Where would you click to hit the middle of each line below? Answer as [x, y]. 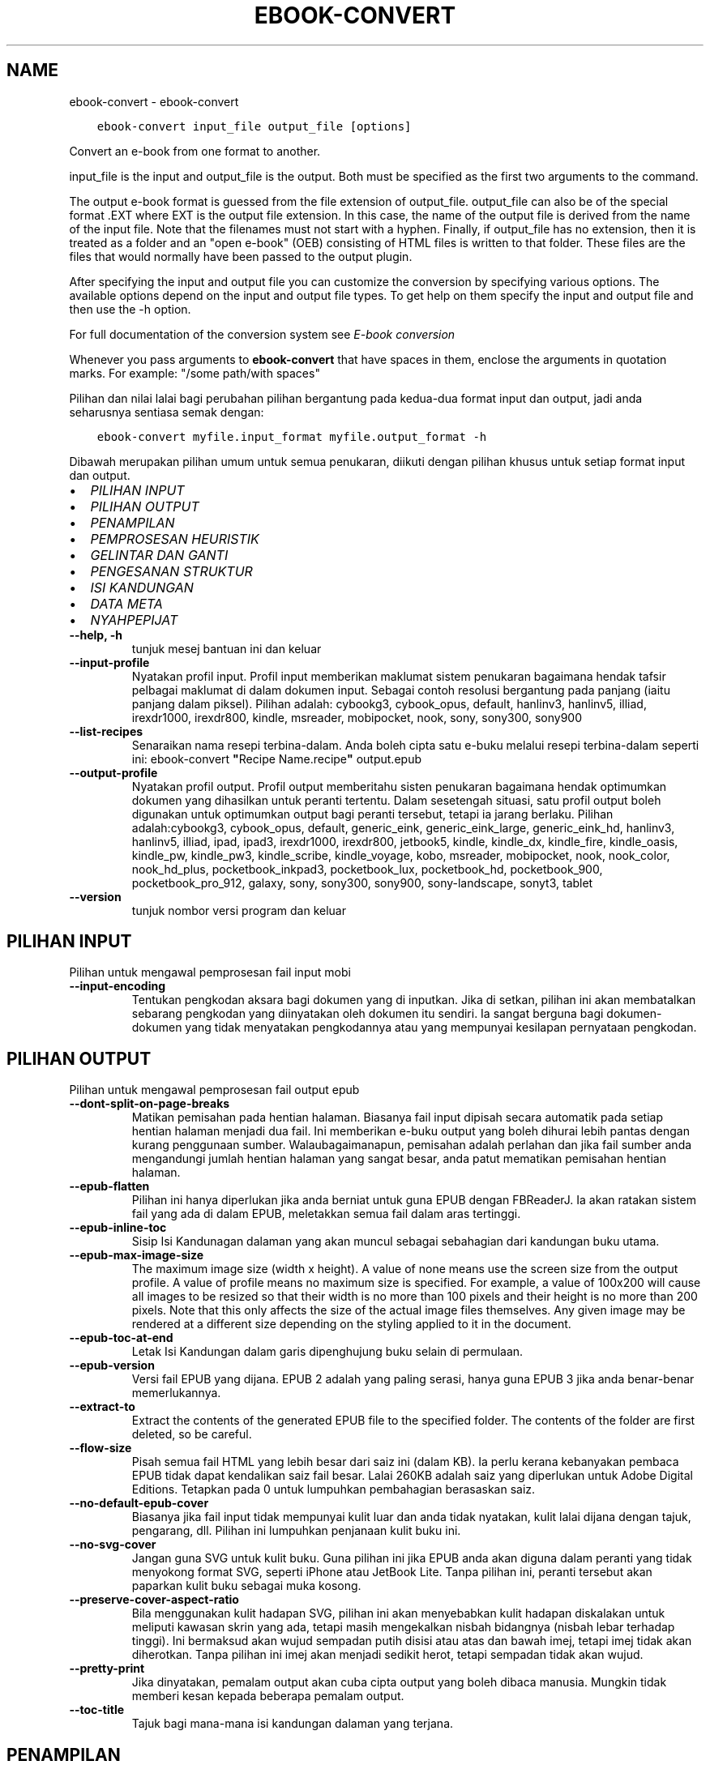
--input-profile [109, 662]
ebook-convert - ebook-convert [154, 101]
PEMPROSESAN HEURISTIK [175, 538]
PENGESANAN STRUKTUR [171, 571]
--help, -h [96, 635]
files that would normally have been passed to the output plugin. [241, 256]
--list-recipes [106, 731]
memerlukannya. [176, 1393]
